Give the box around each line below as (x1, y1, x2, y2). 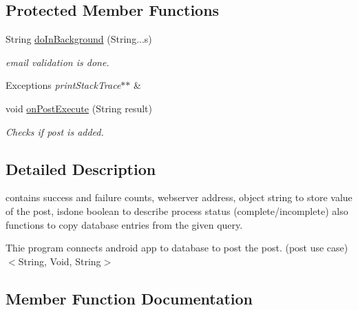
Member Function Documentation (6, 287, 253, 309)
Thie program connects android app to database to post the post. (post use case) (6, 240, 348, 255)
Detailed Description (6, 158, 156, 179)
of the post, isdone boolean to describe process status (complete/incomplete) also (6, 203, 348, 218)
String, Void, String (18, 254, 101, 268)
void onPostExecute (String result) (6, 101, 152, 115)
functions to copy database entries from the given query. (6, 217, 243, 231)
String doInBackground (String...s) (6, 32, 152, 46)
